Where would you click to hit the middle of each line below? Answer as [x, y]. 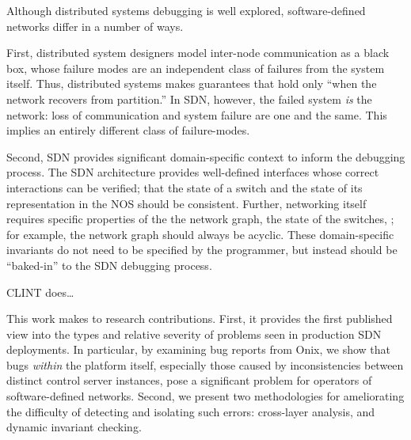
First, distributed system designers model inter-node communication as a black [198, 53]
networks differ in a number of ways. [95, 26]
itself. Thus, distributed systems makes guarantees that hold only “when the [192, 83]
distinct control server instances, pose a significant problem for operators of [189, 380]
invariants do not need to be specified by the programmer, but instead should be [202, 250]
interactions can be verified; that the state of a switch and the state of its [185, 187]
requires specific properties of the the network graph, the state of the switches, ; [200, 219]
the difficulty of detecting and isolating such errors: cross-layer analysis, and [191, 411]
